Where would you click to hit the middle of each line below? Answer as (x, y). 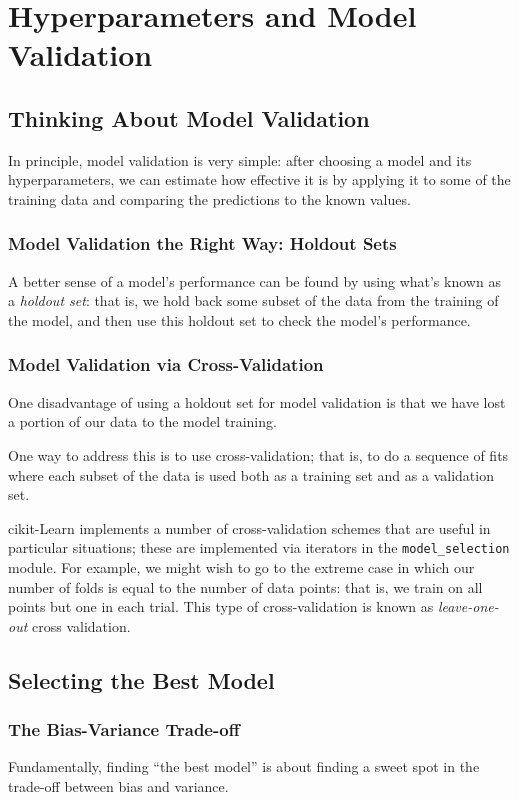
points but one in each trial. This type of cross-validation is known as (221, 606)
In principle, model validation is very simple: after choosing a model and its (240, 159)
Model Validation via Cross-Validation (166, 364)
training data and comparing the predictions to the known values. (209, 198)
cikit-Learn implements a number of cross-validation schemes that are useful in (249, 527)
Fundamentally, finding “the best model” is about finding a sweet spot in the (244, 766)
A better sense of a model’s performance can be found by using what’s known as (254, 280)
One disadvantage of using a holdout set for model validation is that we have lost (257, 401)
